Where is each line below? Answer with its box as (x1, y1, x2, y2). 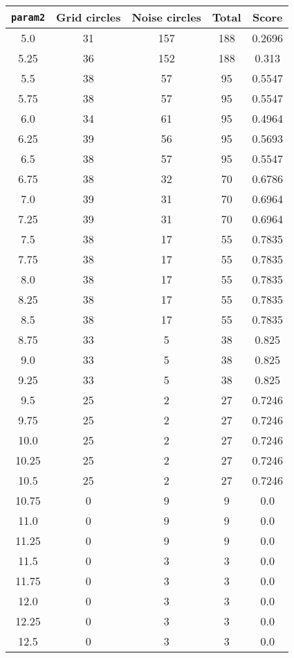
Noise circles (131, 9, 201, 25)
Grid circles (56, 9, 121, 25)
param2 (11, 11, 46, 23)
